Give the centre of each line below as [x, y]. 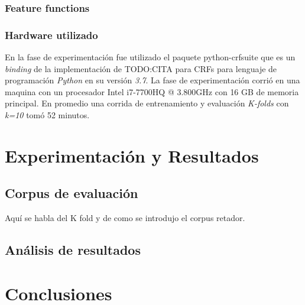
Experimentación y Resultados [132, 155]
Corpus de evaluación [72, 193]
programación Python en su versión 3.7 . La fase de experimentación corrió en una [152, 80]
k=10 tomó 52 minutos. [47, 115]
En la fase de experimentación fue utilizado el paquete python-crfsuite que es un [150, 57]
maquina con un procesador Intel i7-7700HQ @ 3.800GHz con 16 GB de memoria [152, 91]
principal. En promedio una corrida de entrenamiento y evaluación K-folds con [147, 103]
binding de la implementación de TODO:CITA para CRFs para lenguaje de [141, 68]
